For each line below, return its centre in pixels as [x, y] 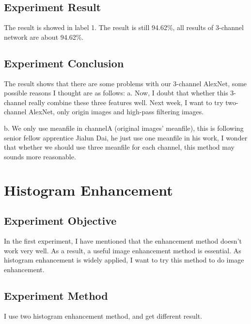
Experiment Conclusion [64, 63]
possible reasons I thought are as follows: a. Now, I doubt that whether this [116, 93]
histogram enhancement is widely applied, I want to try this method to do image [124, 260]
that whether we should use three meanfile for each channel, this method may [119, 147]
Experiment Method [56, 295]
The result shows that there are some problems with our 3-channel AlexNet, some [125, 83]
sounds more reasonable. [40, 156]
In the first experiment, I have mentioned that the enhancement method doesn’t [123, 240]
